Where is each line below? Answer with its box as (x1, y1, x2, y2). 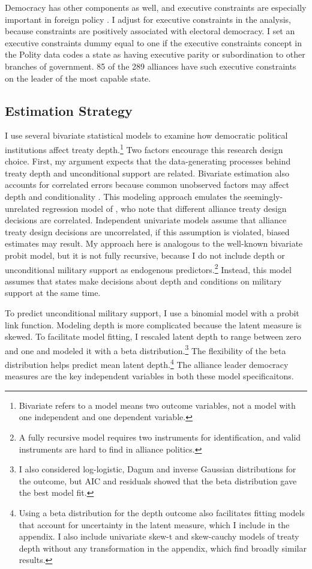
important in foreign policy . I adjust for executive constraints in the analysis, (5, 13, 291, 25)
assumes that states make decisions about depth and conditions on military (5, 274, 282, 287)
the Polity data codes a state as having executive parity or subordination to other (5, 48, 305, 61)
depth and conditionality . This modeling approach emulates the (5, 190, 242, 202)
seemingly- (244, 190, 283, 202)
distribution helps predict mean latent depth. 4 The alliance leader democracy (5, 357, 289, 370)
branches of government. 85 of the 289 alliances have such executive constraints (5, 59, 296, 72)
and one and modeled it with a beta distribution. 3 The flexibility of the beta (5, 342, 286, 357)
